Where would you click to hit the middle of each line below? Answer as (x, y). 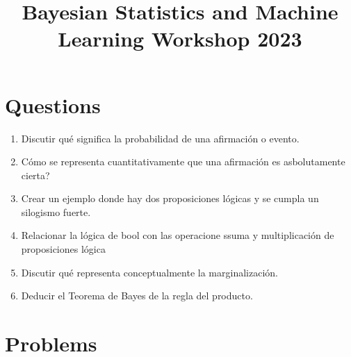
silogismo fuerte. (56, 211)
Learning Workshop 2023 (180, 39)
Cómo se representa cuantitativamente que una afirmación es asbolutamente (183, 161)
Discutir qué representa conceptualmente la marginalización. (149, 272)
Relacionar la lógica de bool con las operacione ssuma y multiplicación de (178, 235)
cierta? (35, 175)
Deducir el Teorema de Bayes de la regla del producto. (137, 296)
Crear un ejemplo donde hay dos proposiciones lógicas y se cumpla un (170, 198)
